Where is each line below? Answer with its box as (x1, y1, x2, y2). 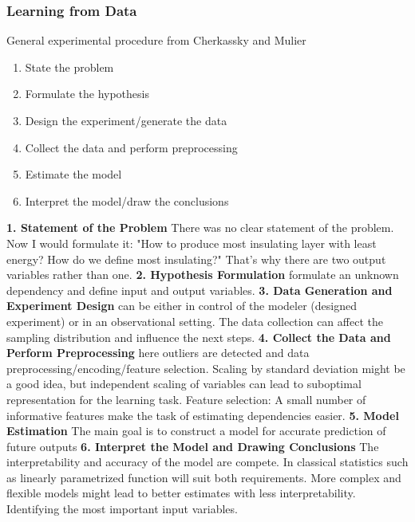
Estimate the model (25, 166, 122, 183)
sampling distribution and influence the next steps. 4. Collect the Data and (6, 328, 391, 345)
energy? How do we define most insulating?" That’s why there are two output (6, 250, 386, 267)
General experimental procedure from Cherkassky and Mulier (6, 32, 306, 49)
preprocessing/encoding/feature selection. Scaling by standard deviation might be (6, 359, 405, 376)
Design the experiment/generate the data (25, 112, 227, 128)
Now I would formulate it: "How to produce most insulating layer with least (6, 234, 377, 251)
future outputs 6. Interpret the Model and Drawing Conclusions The (6, 438, 379, 454)
